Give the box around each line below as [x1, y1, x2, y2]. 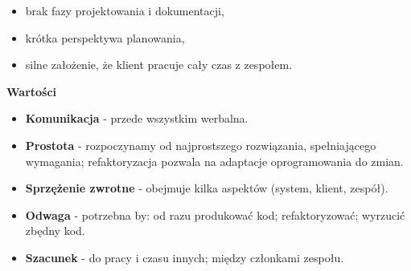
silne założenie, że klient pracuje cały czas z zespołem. [25, 56, 293, 73]
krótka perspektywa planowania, [25, 29, 185, 46]
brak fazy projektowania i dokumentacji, [25, 2, 224, 18]
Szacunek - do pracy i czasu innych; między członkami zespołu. [25, 249, 344, 265]
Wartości [6, 83, 57, 99]
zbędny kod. [25, 222, 85, 239]
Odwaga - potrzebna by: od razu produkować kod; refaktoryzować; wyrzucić [25, 206, 405, 223]
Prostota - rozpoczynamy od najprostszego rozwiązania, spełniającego [25, 136, 376, 153]
